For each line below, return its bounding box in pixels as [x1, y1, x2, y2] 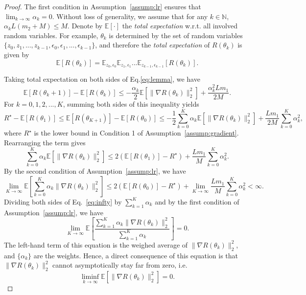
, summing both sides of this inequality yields [63, 99, 199, 109]
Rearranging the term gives [4, 137, 86, 147]
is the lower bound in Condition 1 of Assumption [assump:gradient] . [34, 128, 239, 137]
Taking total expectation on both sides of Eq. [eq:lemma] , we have [4, 74, 200, 84]
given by [4, 49, 29, 59]
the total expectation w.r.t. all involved [122, 21, 237, 31]
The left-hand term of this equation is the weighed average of [4, 239, 188, 250]
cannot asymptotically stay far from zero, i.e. [52, 260, 188, 270]
